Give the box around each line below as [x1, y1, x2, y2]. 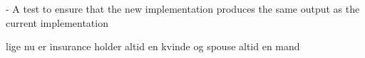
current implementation [6, 15, 108, 30]
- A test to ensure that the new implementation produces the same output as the [6, 1, 360, 16]
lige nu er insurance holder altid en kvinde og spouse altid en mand [6, 39, 300, 54]
